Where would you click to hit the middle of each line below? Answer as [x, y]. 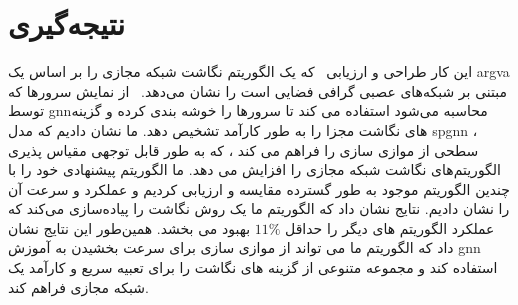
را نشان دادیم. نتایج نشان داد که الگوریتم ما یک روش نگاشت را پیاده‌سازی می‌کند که [259, 208]
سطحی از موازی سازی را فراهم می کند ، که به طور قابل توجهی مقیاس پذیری [243, 149]
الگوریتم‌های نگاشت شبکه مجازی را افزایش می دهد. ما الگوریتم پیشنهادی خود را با [254, 169]
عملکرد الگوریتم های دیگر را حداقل [390, 227]
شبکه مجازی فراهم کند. [78, 286]
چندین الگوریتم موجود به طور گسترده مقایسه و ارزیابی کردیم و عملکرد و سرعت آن [259, 188]
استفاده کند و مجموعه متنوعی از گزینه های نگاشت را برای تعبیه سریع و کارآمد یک [253, 267]
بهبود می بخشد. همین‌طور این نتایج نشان [129, 227]
